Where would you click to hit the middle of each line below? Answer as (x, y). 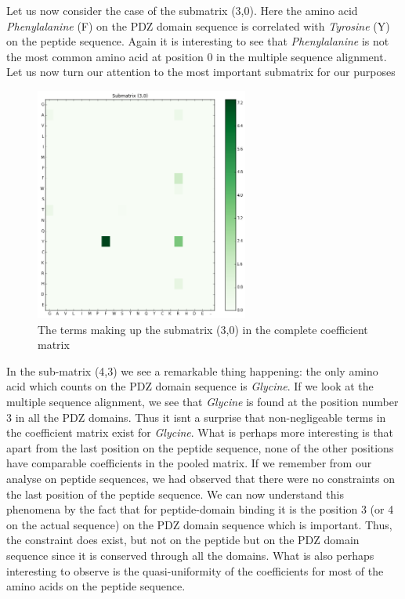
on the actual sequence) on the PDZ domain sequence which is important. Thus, (199, 524)
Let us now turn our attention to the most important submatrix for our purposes (201, 72)
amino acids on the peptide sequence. (96, 586)
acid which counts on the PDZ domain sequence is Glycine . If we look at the (190, 386)
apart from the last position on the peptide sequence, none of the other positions (200, 447)
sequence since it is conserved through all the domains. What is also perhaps (190, 555)
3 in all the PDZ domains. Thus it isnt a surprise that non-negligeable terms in (196, 417)
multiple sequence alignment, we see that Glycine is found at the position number (202, 402)
